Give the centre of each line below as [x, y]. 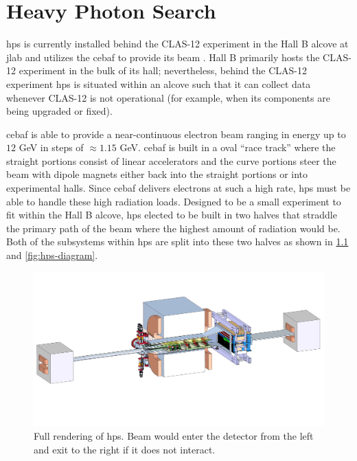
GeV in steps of [51, 147]
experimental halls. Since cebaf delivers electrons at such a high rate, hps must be [178, 188]
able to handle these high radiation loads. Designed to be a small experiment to [174, 201]
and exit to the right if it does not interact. [125, 449]
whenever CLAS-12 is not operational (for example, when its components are [168, 97]
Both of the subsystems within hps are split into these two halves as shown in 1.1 [177, 241]
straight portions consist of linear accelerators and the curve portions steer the [171, 160]
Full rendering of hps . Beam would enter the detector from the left [174, 436]
